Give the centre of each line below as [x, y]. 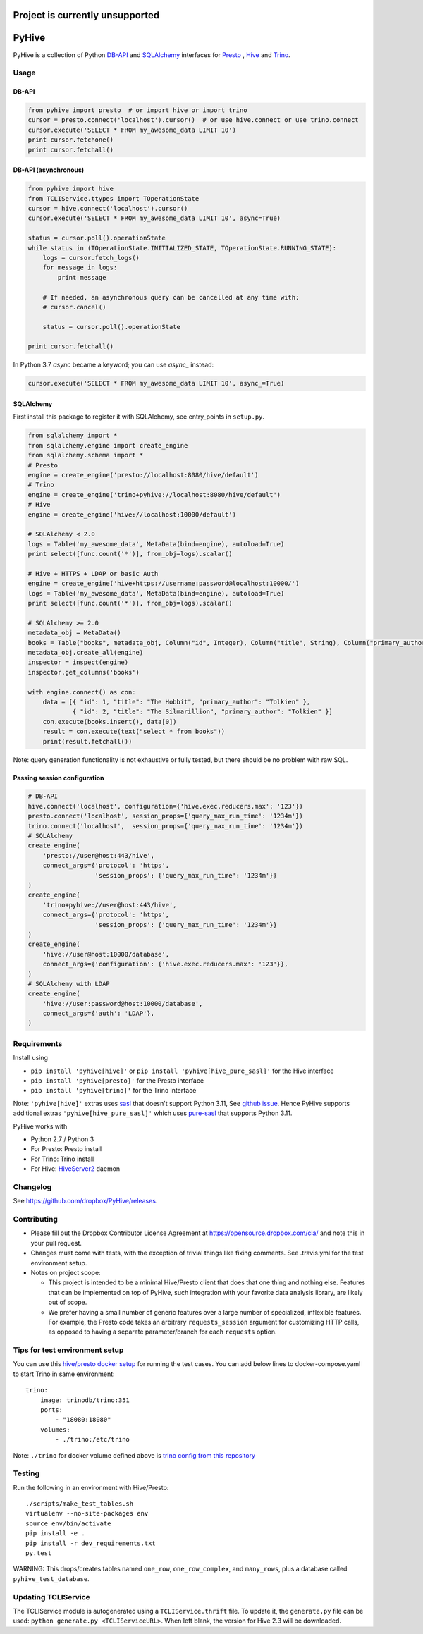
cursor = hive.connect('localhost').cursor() [108, 208]
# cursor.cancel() [74, 307]
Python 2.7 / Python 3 [62, 1139]
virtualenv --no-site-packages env [87, 1513]
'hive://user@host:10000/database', [106, 954]
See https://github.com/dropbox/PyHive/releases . [85, 1201]
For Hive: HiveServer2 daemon [75, 1169]
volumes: [55, 1430]
